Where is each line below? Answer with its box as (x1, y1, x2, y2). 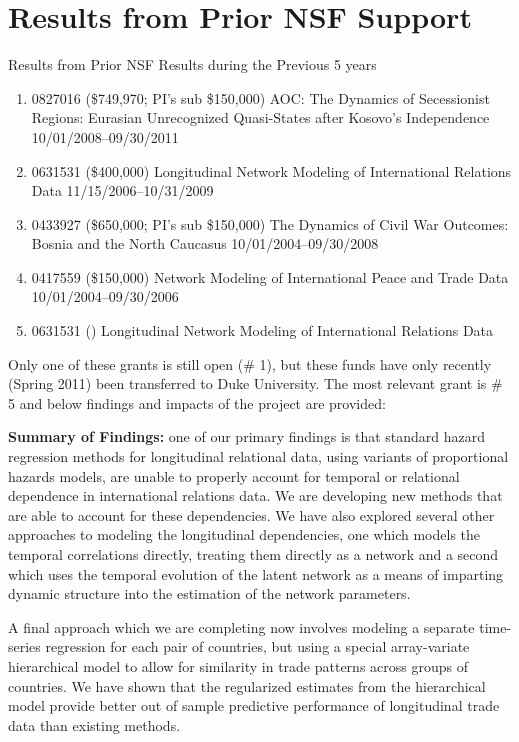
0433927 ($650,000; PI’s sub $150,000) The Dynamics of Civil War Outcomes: (31, 213, 509, 234)
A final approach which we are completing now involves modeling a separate (8, 616, 475, 637)
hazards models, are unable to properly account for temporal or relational (8, 465, 460, 486)
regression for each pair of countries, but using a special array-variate (45, 636, 470, 657)
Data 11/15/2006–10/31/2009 (31, 180, 214, 201)
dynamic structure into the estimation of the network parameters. (8, 583, 411, 604)
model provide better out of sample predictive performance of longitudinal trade (8, 695, 500, 716)
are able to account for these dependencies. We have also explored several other (8, 504, 495, 525)
